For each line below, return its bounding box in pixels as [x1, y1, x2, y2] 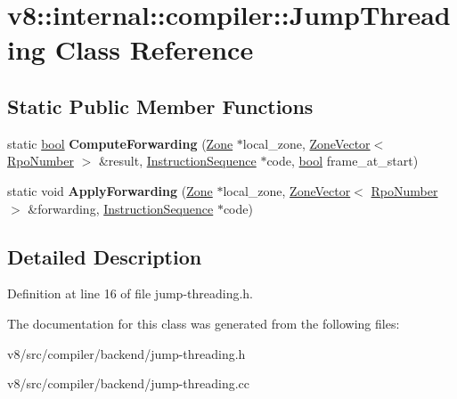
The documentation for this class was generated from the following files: [7, 313, 400, 332]
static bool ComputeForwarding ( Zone [7, 134, 233, 152]
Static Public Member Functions [7, 92, 314, 119]
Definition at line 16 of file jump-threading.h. [7, 284, 254, 303]
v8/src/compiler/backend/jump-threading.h [7, 344, 246, 362]
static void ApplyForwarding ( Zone [7, 181, 213, 199]
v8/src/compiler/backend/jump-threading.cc [7, 374, 250, 393]
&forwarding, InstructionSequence [28, 199, 214, 217]
